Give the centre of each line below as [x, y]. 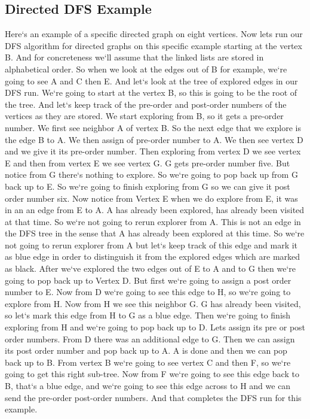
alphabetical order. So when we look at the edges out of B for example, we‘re [146, 69]
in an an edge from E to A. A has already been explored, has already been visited [155, 210]
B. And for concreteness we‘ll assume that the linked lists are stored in [134, 57]
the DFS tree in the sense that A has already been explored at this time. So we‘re [155, 233]
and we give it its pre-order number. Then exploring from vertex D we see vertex [153, 151]
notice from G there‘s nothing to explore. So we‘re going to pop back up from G [151, 174]
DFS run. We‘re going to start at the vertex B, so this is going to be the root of [151, 92]
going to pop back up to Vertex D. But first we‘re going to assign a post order [148, 280]
